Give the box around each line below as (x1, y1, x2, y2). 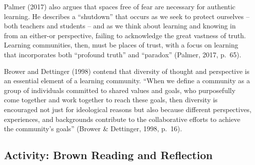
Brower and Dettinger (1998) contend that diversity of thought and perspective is (4, 66, 250, 76)
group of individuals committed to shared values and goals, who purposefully (4, 85, 236, 95)
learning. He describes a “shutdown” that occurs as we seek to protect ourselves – (4, 11, 250, 21)
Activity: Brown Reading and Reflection (4, 147, 213, 163)
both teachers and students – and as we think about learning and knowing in (4, 21, 236, 31)
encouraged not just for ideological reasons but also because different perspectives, (4, 104, 252, 114)
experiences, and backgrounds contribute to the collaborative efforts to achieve (4, 114, 241, 124)
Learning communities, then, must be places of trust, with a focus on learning (4, 40, 238, 50)
